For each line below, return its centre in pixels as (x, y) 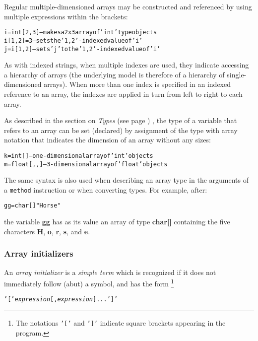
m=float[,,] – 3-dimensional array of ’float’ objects (86, 164)
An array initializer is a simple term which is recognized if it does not (110, 272)
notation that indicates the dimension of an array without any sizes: (107, 140)
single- (237, 74)
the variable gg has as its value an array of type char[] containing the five (117, 222)
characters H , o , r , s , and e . (47, 231)
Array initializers (39, 253)
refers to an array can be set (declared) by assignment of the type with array (121, 130)
